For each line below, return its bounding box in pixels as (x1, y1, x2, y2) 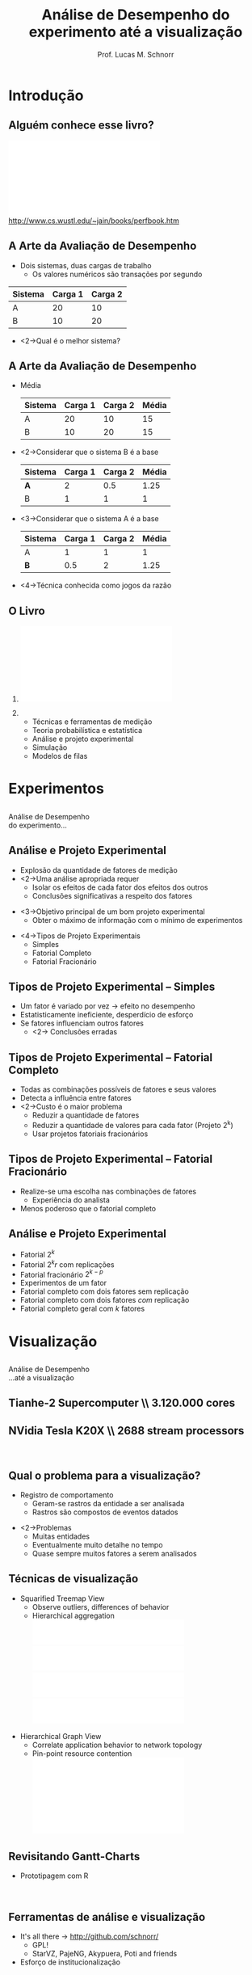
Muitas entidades (31, 1531, 90, 1541)
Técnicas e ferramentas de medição (31, 717, 153, 726)
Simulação (31, 743, 68, 752)
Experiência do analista (31, 1194, 111, 1205)
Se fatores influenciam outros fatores (19, 1018, 144, 1028)
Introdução (8, 86, 84, 104)
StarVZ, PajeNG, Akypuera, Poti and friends (31, 1948, 178, 1958)
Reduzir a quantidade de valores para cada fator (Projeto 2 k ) (31, 1119, 233, 1130)
